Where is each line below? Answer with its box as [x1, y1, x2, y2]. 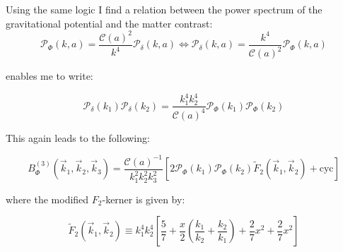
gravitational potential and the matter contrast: [6, 16, 213, 30]
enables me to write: [6, 68, 93, 83]
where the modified [6, 191, 89, 206]
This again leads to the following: [6, 130, 150, 145]
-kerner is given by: [102, 191, 185, 206]
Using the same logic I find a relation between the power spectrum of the [6, 2, 322, 16]
